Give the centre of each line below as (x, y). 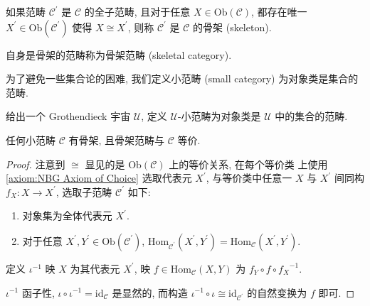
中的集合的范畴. (311, 116)
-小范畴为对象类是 (219, 116)
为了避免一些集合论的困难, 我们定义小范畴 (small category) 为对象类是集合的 (182, 78)
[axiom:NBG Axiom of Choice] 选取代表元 (99, 178)
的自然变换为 (277, 292)
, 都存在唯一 (279, 11)
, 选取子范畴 (84, 191)
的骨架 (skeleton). (232, 27)
